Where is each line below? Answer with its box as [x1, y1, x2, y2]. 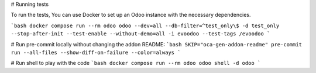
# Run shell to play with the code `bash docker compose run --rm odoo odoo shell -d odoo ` [11, 60, 261, 67]
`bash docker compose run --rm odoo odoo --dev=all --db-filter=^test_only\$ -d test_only [11, 22, 280, 29]
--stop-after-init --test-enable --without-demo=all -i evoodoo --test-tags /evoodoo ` [11, 31, 270, 37]
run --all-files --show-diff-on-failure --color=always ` [11, 49, 181, 56]
